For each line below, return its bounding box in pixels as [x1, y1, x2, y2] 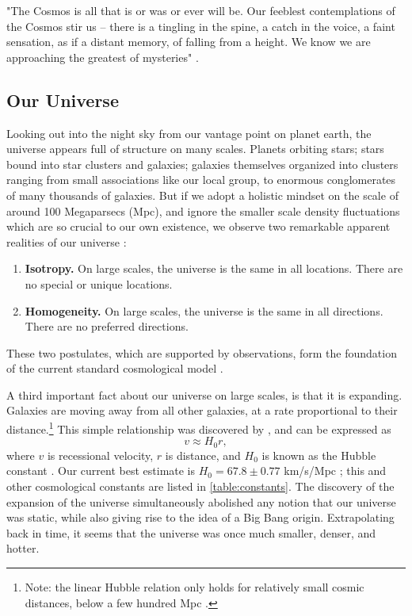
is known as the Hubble [261, 446, 376, 463]
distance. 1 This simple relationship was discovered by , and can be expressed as [6, 419, 391, 437]
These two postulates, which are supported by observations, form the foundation [6, 344, 397, 361]
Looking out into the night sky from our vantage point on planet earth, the [6, 124, 372, 141]
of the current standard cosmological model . [6, 360, 223, 377]
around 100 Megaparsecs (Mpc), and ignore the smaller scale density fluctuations [6, 202, 400, 219]
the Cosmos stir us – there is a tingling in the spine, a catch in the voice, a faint [6, 17, 395, 34]
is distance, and [165, 446, 241, 463]
